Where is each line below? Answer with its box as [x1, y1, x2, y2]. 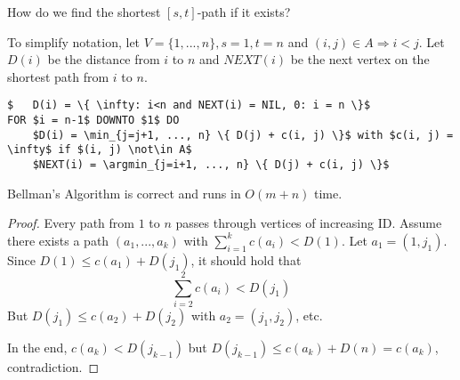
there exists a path [7, 230, 109, 249]
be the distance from [47, 50, 160, 69]
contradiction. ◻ [7, 357, 100, 376]
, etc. [295, 305, 323, 324]
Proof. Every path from [7, 214, 134, 232]
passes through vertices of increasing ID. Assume [175, 214, 442, 232]
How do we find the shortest [7, 3, 161, 20]
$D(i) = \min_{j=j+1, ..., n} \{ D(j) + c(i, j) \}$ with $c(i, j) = [32, 128, 454, 141]
